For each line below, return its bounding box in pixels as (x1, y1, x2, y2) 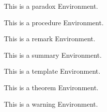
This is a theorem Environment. (4, 82, 99, 92)
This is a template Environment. (4, 66, 101, 76)
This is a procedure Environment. (4, 17, 104, 27)
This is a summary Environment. (4, 49, 102, 60)
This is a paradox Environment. (4, 1, 98, 11)
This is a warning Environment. (4, 98, 98, 109)
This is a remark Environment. (4, 33, 95, 44)
